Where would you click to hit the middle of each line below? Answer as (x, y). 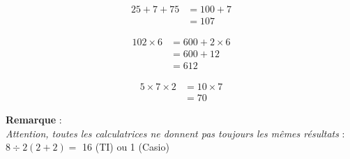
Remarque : (34, 120)
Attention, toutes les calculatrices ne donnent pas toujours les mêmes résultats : (175, 133)
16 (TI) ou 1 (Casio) (126, 147)
